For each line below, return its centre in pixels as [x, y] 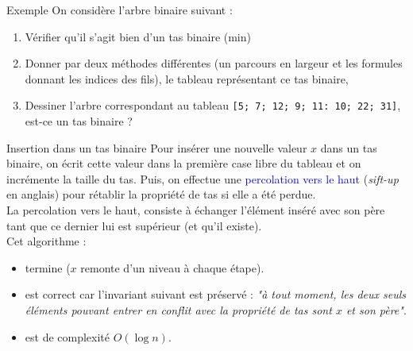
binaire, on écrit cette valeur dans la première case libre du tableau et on [184, 163]
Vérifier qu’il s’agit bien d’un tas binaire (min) [138, 36]
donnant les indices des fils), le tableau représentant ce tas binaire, [187, 78]
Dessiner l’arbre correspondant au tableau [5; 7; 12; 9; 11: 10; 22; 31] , [213, 105]
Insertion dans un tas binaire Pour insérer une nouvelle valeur [157, 147]
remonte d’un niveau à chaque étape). [172, 267]
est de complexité [68, 336]
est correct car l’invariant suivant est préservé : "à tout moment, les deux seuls [216, 294]
